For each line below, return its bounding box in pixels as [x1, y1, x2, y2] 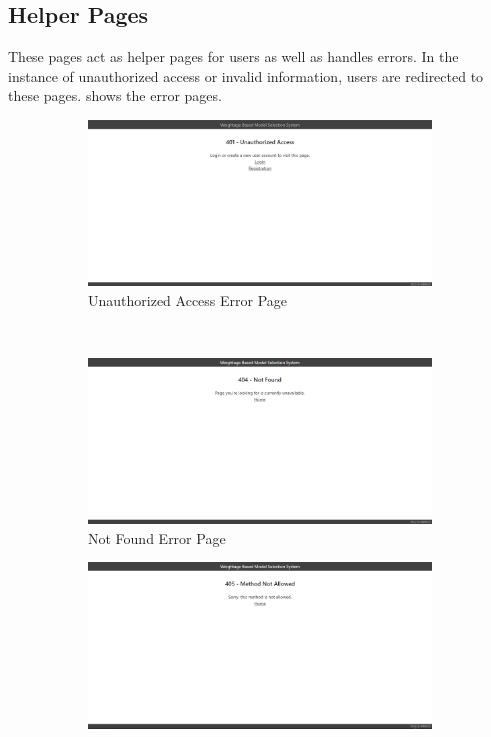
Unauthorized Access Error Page [88, 289, 288, 310]
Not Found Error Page [88, 527, 226, 548]
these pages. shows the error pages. [8, 85, 222, 106]
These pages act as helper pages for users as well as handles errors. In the [8, 46, 459, 67]
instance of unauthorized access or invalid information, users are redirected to [8, 65, 484, 86]
